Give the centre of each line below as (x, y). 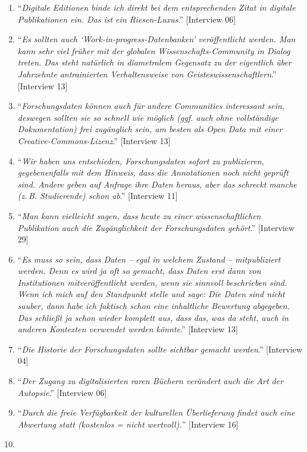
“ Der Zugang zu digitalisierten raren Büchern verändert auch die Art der (151, 381)
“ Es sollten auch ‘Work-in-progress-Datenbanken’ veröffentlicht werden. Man (156, 39)
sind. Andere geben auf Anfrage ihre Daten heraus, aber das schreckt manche (157, 184)
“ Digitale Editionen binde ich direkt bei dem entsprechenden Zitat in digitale (156, 7)
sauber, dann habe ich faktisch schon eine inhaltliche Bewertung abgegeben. (153, 306)
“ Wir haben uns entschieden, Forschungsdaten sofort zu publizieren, (141, 160)
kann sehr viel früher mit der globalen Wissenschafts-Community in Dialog (154, 50)
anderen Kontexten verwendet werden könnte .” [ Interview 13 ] (128, 329)
